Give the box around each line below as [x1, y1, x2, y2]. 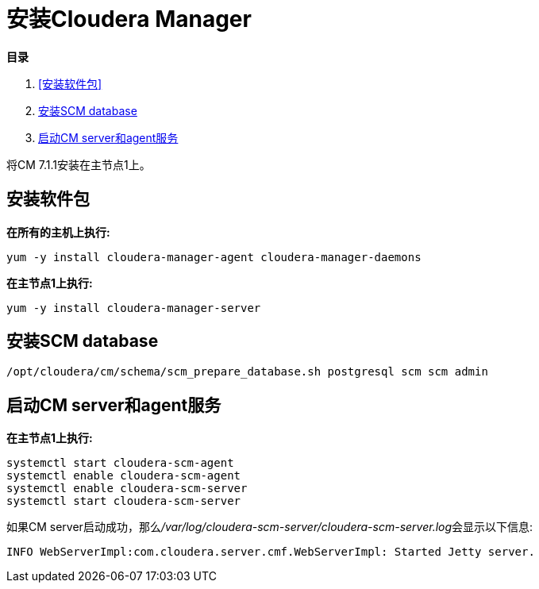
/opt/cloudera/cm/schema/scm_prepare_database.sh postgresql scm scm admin [6, 365, 488, 379]
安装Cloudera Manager [6, 6, 252, 33]
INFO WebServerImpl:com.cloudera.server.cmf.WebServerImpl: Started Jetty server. [6, 545, 535, 559]
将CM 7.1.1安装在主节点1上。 [6, 157, 151, 171]
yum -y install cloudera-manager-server [6, 301, 261, 314]
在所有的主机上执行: [6, 225, 110, 239]
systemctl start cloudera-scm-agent [6, 456, 234, 470]
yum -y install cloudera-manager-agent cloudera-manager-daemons [6, 250, 422, 264]
